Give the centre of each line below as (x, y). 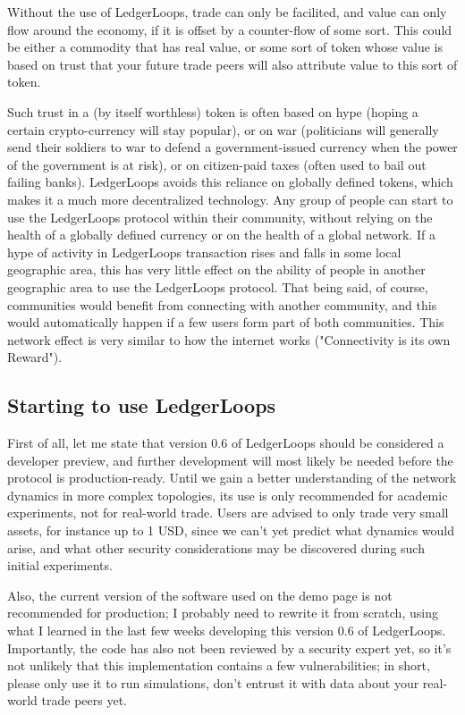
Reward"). (35, 357)
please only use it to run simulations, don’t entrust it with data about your (213, 682)
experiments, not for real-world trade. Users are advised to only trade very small (228, 513)
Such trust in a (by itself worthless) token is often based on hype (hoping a (213, 111)
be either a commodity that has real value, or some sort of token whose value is (225, 47)
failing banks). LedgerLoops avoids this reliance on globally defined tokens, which (230, 182)
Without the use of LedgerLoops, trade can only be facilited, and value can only (227, 12)
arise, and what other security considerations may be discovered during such (216, 547)
